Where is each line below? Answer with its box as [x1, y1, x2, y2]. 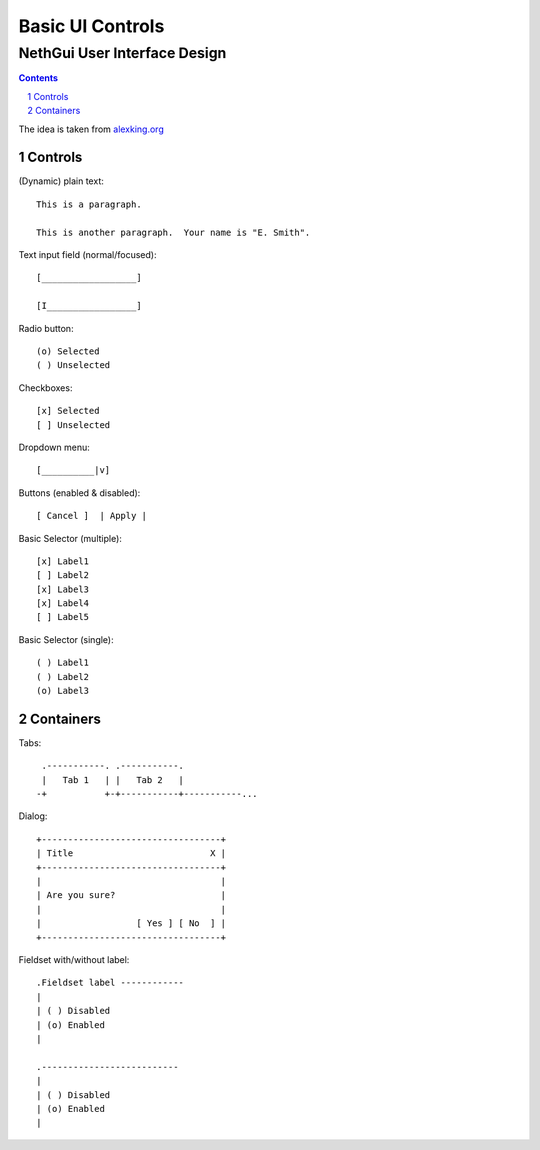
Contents [18, 72, 59, 84]
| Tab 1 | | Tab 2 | [41, 774, 185, 785]
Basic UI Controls [18, 15, 165, 37]
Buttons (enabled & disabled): [18, 486, 141, 499]
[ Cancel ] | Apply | [36, 510, 148, 522]
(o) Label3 [36, 685, 90, 697]
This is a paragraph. [36, 198, 142, 210]
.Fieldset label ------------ [36, 977, 185, 989]
